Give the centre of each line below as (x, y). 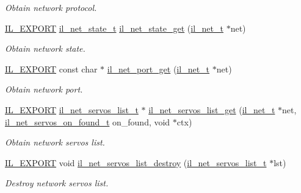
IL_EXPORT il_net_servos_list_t (72, 109)
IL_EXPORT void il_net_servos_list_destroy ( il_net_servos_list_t (136, 162)
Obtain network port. (44, 89)
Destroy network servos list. (57, 183)
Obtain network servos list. (55, 142)
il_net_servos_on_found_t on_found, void (88, 121)
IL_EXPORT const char (51, 68)
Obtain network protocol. (51, 7)
